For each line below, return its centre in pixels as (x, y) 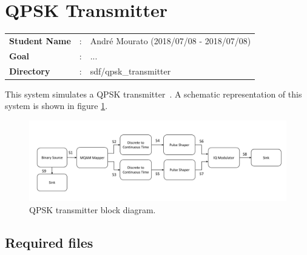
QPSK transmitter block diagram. (93, 209)
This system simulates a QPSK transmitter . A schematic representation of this (153, 94)
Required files (49, 242)
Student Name (40, 40)
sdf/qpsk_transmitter (130, 71)
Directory (30, 71)
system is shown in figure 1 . (56, 106)
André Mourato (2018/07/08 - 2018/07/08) (170, 40)
